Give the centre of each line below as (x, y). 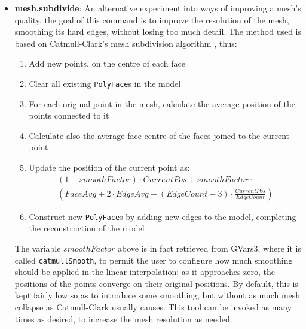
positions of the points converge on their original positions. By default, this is (156, 283)
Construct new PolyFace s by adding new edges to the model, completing (163, 216)
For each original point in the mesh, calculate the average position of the (162, 103)
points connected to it (69, 115)
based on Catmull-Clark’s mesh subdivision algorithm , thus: (126, 43)
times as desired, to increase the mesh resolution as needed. (123, 319)
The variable (38, 248)
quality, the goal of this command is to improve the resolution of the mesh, (152, 19)
